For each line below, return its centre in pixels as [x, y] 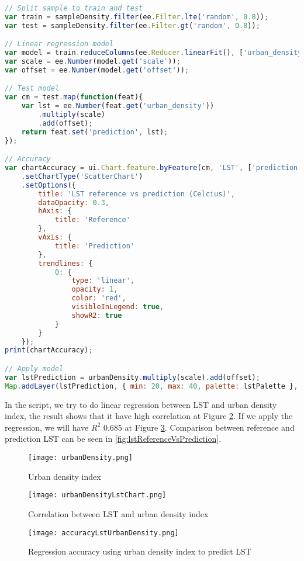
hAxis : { [55, 211]
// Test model [32, 89]
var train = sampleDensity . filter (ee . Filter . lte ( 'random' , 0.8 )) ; [137, 17]
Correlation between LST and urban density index [118, 513]
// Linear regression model [59, 44]
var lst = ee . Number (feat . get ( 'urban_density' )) [118, 106]
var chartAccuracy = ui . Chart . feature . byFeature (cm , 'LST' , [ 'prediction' [153, 168]
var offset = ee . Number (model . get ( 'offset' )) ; [97, 70]
